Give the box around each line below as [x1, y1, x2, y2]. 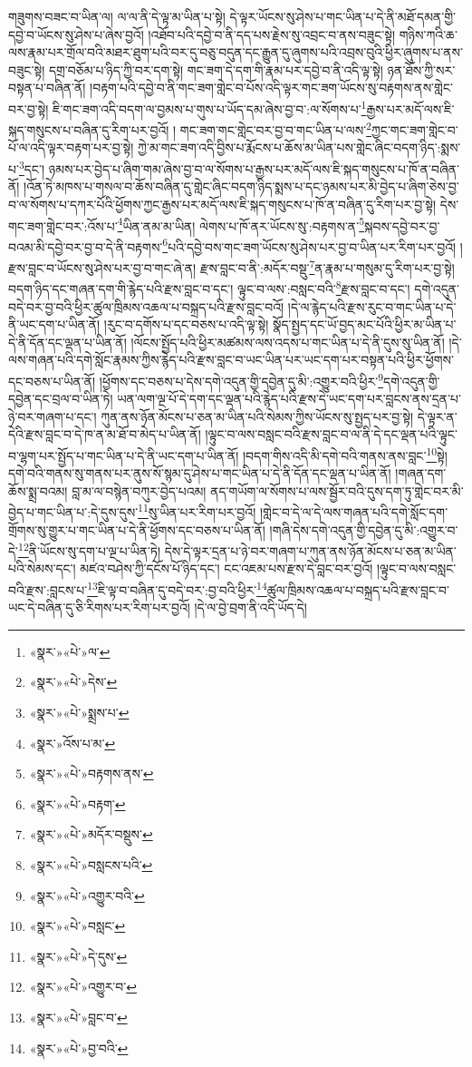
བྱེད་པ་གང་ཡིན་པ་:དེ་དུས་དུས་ [8, 503, 139, 521]
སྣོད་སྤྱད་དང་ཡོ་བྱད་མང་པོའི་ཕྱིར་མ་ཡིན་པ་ [272, 315, 457, 334]
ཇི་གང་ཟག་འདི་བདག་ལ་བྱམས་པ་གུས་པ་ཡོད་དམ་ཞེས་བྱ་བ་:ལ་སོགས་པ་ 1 [53, 96, 367, 118]
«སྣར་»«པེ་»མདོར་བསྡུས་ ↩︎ [29, 825, 153, 844]
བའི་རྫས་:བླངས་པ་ [8, 580, 88, 599]
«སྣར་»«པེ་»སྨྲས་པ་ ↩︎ [29, 703, 130, 722]
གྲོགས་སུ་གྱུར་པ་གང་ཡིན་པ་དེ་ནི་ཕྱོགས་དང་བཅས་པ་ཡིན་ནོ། [8, 520, 265, 539]
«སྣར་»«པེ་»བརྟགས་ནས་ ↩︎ [29, 764, 154, 783]
